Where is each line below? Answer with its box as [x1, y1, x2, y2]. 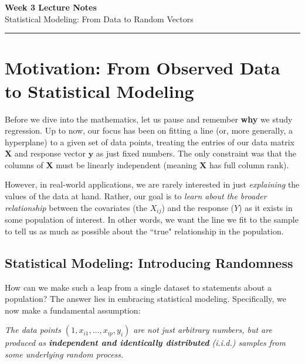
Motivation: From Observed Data [5, 56, 280, 80]
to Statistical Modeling [5, 79, 194, 103]
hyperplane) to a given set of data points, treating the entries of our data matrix [5, 135, 294, 148]
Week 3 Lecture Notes [5, 1, 97, 13]
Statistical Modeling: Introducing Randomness [5, 253, 293, 271]
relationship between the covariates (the [5, 201, 148, 213]
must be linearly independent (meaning [56, 158, 197, 171]
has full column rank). [209, 158, 289, 171]
